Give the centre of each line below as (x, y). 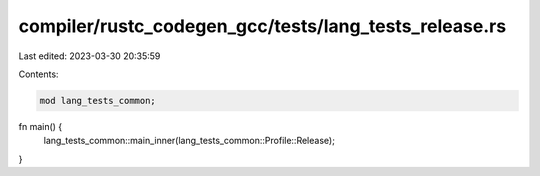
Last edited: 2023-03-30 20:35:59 (89, 56)
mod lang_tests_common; (98, 100)
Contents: (38, 74)
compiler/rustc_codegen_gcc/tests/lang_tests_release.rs (262, 26)
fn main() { (40, 126)
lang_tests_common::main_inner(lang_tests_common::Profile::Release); (189, 141)
